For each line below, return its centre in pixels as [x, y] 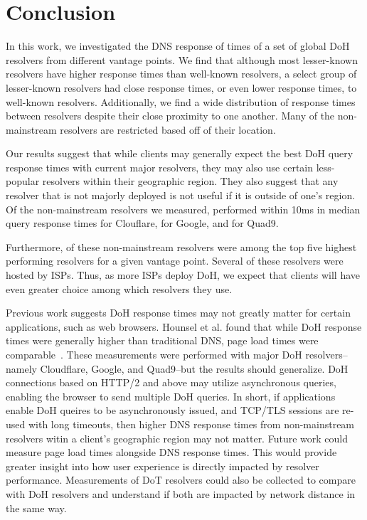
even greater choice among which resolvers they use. [119, 288]
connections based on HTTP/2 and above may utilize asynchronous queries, [171, 382]
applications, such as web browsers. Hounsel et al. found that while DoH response [184, 326]
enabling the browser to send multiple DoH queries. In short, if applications [171, 396]
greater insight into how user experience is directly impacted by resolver [163, 466]
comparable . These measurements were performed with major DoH [154, 354]
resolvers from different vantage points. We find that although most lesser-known [182, 59]
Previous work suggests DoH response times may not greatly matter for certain [178, 313]
